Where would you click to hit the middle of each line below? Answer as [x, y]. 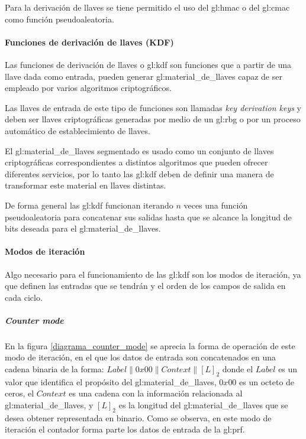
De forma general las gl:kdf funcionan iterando [89, 205]
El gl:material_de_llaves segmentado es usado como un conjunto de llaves [139, 150]
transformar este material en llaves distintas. [86, 185]
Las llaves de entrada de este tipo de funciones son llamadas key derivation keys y [153, 107]
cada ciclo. [24, 297]
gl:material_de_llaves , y [49, 405]
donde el [238, 369]
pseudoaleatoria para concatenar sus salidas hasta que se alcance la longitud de [148, 217]
